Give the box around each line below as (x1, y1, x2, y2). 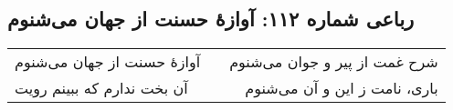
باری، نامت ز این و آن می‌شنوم (245, 77, 438, 99)
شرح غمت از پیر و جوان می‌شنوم (229, 51, 438, 73)
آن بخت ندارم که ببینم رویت (15, 77, 188, 99)
